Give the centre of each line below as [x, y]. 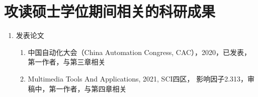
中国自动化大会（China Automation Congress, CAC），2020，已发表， [140, 52]
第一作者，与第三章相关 [67, 62]
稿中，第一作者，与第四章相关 [77, 88]
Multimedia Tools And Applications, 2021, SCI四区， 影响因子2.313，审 [141, 78]
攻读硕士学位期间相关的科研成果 [110, 11]
